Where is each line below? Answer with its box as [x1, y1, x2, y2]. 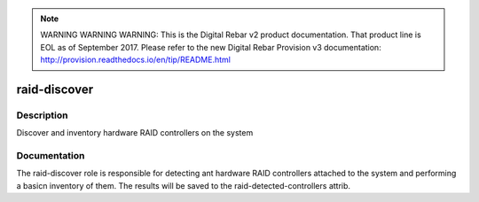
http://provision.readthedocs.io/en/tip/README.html [40, 54, 231, 66]
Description [16, 109, 68, 121]
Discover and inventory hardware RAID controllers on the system [16, 128, 254, 138]
